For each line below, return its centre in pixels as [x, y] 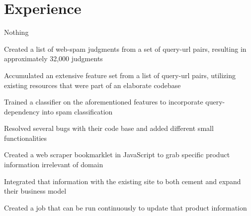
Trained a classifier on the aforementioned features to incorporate [104, 102]
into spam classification [77, 111]
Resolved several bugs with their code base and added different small [109, 128]
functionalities [26, 138]
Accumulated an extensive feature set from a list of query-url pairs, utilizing [120, 75]
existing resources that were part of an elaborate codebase [92, 85]
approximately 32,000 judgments [53, 58]
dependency [22, 111]
